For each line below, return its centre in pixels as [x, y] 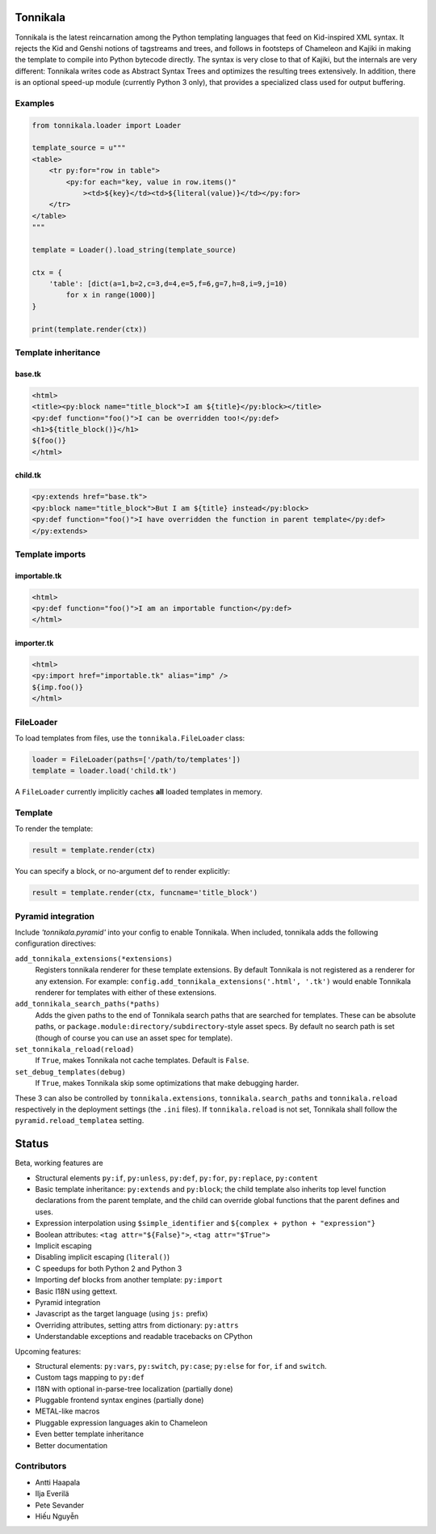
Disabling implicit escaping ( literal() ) [103, 1257]
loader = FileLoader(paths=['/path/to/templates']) [136, 759]
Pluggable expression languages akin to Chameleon [121, 1422]
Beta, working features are [59, 1163]
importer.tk [34, 643]
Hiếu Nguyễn [57, 1516]
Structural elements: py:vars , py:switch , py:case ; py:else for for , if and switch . [181, 1366]
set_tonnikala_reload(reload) [75, 1049]
